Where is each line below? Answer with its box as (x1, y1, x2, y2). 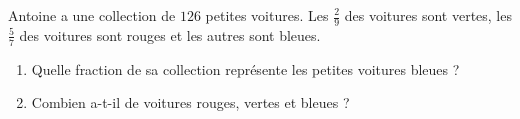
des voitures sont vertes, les (344, 5, 512, 25)
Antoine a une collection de (8, 5, 176, 25)
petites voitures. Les (205, 5, 329, 25)
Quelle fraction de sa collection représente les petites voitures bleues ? (31, 58, 460, 79)
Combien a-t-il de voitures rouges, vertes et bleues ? (31, 92, 350, 113)
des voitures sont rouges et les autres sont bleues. (19, 24, 321, 45)
